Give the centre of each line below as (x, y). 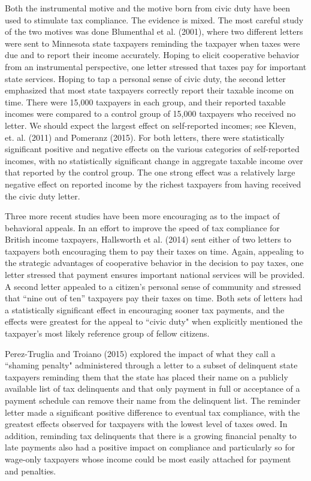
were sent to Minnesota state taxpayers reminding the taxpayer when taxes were (153, 43)
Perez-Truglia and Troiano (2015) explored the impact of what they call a (140, 353)
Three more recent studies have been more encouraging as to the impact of (142, 216)
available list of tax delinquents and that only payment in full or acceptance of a (153, 388)
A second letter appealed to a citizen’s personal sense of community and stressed (153, 286)
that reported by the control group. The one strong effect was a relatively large (150, 172)
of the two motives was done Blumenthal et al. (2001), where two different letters (154, 31)
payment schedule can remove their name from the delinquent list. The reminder (153, 400)
